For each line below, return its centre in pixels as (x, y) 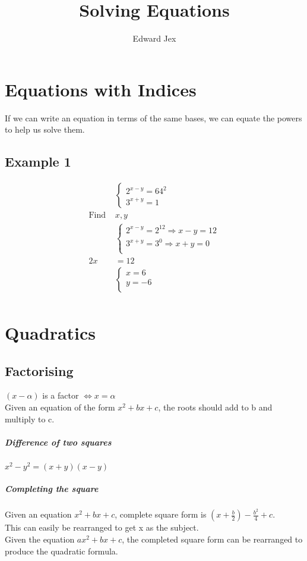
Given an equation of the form (60, 407)
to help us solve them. (45, 129)
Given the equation (40, 539)
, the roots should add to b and (215, 407)
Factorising (39, 370)
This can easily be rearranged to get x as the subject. (102, 527)
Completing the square (52, 489)
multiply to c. (30, 419)
